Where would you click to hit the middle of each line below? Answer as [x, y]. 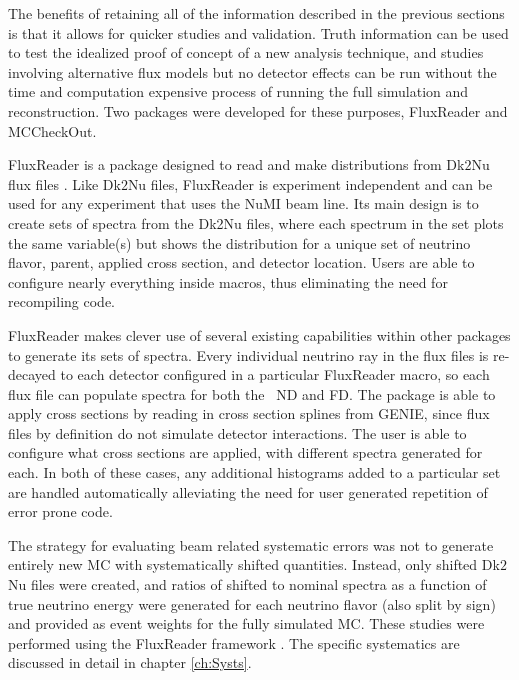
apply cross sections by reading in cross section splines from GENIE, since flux [249, 413]
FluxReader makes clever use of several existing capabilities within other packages [259, 334]
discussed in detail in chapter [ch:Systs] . [130, 662]
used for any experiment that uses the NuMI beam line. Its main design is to [243, 203]
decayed [32, 374]
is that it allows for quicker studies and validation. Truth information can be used [258, 32]
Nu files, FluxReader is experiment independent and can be [310, 183]
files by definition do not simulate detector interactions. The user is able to [237, 432]
